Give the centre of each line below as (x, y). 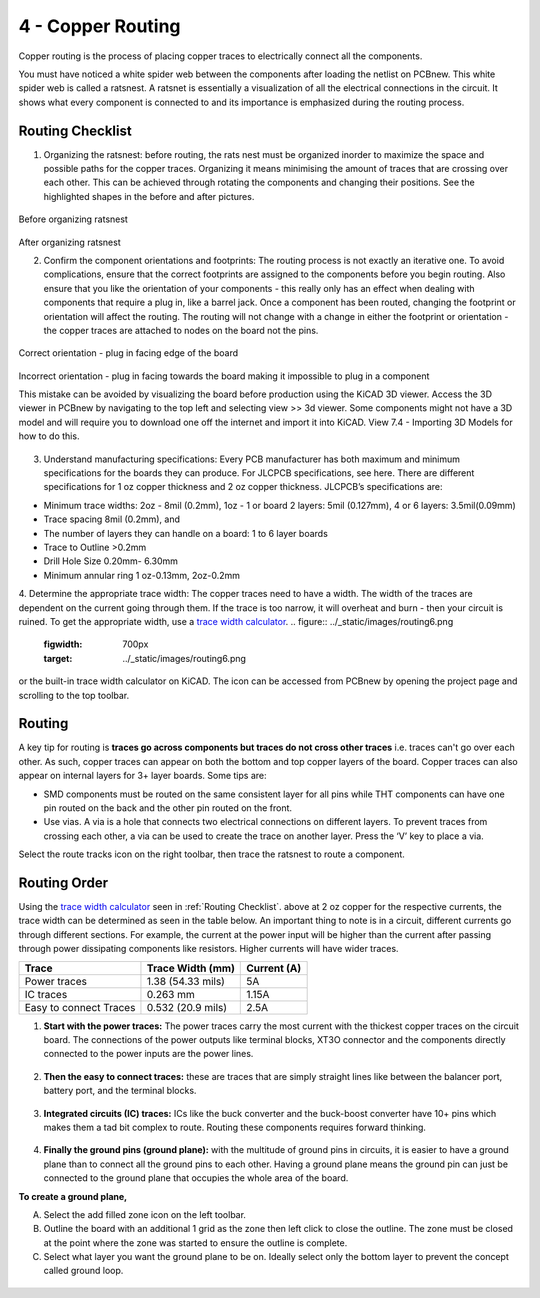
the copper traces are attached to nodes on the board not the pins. (181, 330)
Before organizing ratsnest (73, 219)
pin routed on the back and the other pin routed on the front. (168, 807)
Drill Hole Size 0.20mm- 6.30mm (111, 561)
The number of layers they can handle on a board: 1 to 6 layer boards (186, 533)
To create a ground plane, (73, 1196)
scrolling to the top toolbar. (74, 695)
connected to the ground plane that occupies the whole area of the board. (196, 1178)
